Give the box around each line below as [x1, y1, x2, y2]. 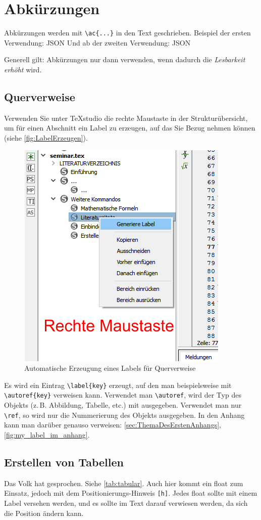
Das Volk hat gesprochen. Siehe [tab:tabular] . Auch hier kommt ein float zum [4, 478, 243, 488]
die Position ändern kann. [4, 507, 84, 518]
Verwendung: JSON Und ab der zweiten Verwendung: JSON [4, 37, 191, 48]
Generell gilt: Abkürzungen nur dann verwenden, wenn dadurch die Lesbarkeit [4, 54, 245, 65]
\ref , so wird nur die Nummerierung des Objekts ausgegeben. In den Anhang [4, 409, 245, 420]
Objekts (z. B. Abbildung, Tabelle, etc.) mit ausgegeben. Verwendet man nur [4, 400, 242, 410]
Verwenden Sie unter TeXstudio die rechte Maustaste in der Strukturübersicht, [4, 112, 248, 123]
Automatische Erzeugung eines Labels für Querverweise [24, 363, 196, 373]
